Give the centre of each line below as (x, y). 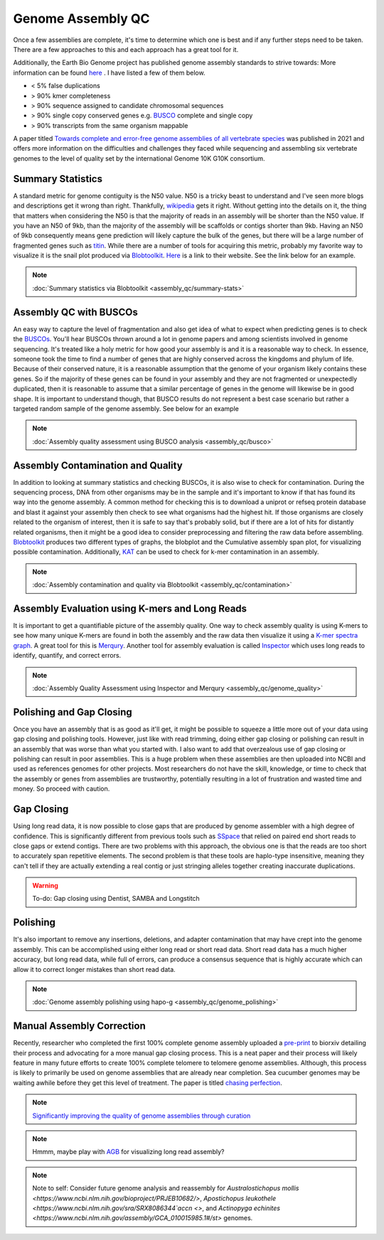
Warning (45, 886)
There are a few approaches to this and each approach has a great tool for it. (126, 49)
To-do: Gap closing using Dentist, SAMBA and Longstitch (116, 899)
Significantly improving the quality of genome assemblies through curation (142, 1116)
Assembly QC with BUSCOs (76, 312)
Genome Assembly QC (81, 18)
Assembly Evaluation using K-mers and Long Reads (130, 608)
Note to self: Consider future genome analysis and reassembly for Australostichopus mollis (166, 1188)
